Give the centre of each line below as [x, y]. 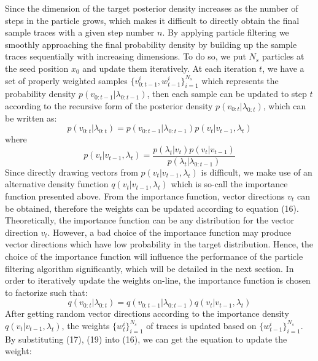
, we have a [283, 68]
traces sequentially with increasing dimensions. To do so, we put [126, 56]
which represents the [240, 80]
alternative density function [57, 184]
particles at [283, 56]
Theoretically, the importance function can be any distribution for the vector [149, 220]
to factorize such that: [46, 292]
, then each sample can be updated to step [227, 94]
